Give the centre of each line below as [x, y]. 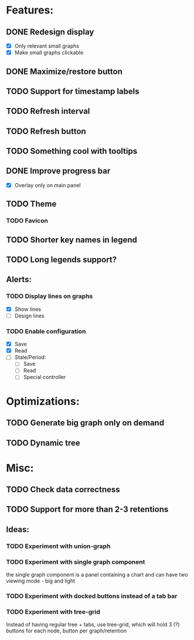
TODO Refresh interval [48, 111]
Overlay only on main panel [47, 185]
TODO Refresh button [46, 131]
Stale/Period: [30, 357]
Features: [30, 10]
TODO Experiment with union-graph [58, 546]
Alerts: [19, 280]
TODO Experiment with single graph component [76, 562]
